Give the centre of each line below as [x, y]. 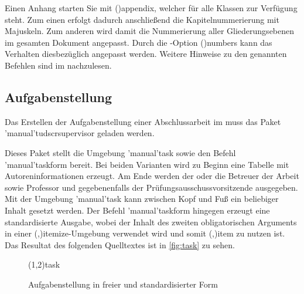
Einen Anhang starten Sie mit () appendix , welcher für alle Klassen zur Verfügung [151, 8]
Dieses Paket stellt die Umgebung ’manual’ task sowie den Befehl [120, 152]
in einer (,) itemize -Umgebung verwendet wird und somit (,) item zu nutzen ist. [145, 233]
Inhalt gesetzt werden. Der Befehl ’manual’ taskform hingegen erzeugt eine [137, 210]
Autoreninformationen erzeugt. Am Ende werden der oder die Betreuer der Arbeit [152, 176]
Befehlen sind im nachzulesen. [58, 65]
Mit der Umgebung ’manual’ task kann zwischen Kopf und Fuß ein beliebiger [142, 199]
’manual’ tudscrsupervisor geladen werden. [80, 133]
